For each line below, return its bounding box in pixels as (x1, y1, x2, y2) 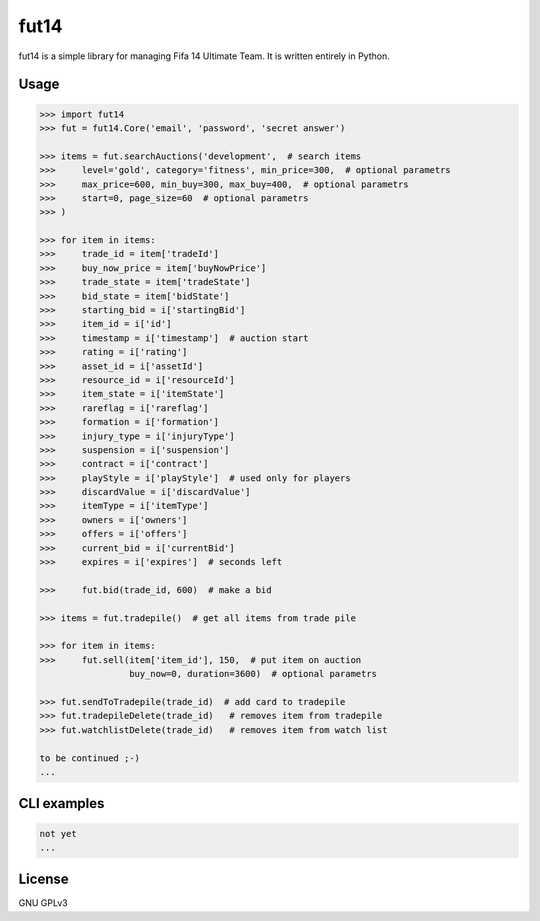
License (18, 871, 69, 888)
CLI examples (18, 795, 105, 812)
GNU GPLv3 (18, 897, 69, 909)
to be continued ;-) (39, 752, 140, 764)
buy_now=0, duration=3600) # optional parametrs (128, 668, 378, 680)
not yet (39, 828, 77, 839)
